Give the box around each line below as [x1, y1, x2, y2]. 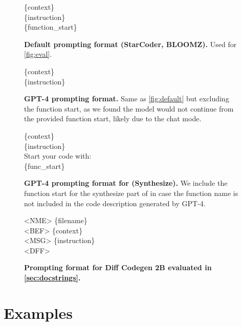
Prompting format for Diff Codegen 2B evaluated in [24, 262, 212, 273]
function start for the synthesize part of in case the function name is [24, 187, 238, 198]
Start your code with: [24, 150, 92, 161]
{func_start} [24, 160, 65, 171]
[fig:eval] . [24, 49, 52, 59]
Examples [4, 302, 73, 323]
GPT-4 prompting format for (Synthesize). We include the [24, 178, 228, 188]
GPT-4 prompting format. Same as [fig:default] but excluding [24, 93, 229, 104]
